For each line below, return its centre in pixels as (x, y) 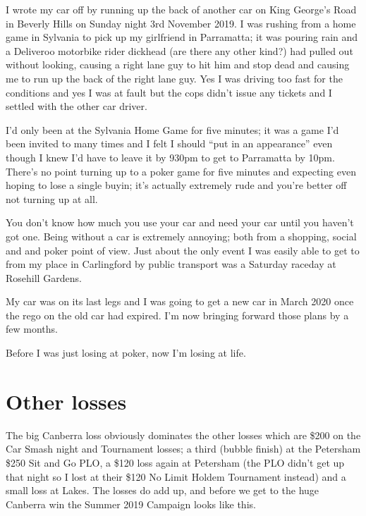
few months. (32, 329)
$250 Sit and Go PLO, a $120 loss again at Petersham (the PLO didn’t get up (175, 462)
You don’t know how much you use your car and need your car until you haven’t (180, 222)
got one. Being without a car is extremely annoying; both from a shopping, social (181, 236)
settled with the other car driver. (77, 106)
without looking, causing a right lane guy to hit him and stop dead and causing (178, 64)
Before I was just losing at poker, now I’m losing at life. (126, 353)
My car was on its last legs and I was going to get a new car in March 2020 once (180, 301)
